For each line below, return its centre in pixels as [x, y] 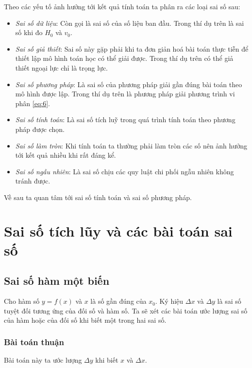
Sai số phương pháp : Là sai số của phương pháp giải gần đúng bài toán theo [129, 84]
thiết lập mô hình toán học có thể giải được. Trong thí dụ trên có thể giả [124, 58]
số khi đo [29, 32]
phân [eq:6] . [33, 103]
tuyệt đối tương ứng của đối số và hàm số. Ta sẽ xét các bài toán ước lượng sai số [126, 310]
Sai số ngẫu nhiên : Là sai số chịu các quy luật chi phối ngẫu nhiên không [125, 171]
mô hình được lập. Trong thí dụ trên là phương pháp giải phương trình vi [125, 94]
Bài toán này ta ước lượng [43, 360]
